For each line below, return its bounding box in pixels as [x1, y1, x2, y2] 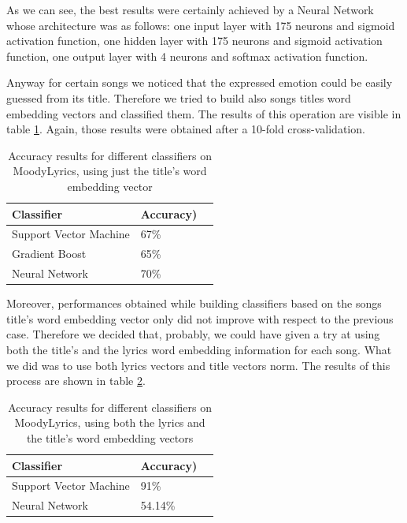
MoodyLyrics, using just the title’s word [13, 163, 207, 179]
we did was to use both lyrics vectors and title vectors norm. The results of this [6, 357, 390, 373]
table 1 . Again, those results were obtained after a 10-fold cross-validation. [6, 121, 365, 137]
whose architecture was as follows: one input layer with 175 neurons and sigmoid [6, 17, 395, 33]
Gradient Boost [12, 245, 87, 262]
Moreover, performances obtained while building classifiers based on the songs [6, 295, 382, 312]
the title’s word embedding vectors [26, 429, 194, 446]
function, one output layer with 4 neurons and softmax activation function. [6, 47, 368, 64]
